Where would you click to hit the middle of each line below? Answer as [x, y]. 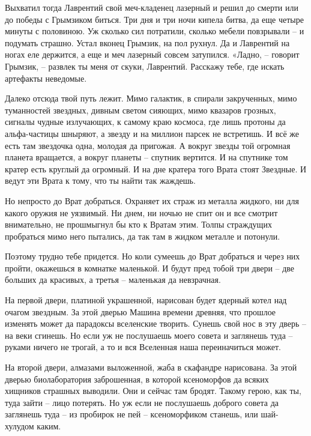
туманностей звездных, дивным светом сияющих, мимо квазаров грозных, [140, 110]
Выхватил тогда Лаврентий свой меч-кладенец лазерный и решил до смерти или [152, 7]
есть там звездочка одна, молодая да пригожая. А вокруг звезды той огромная [148, 145]
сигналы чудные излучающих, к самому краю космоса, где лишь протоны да [145, 122]
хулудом [20, 426]
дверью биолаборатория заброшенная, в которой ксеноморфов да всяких [137, 379]
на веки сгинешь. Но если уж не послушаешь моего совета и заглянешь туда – [149, 335]
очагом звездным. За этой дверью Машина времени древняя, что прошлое [140, 311]
